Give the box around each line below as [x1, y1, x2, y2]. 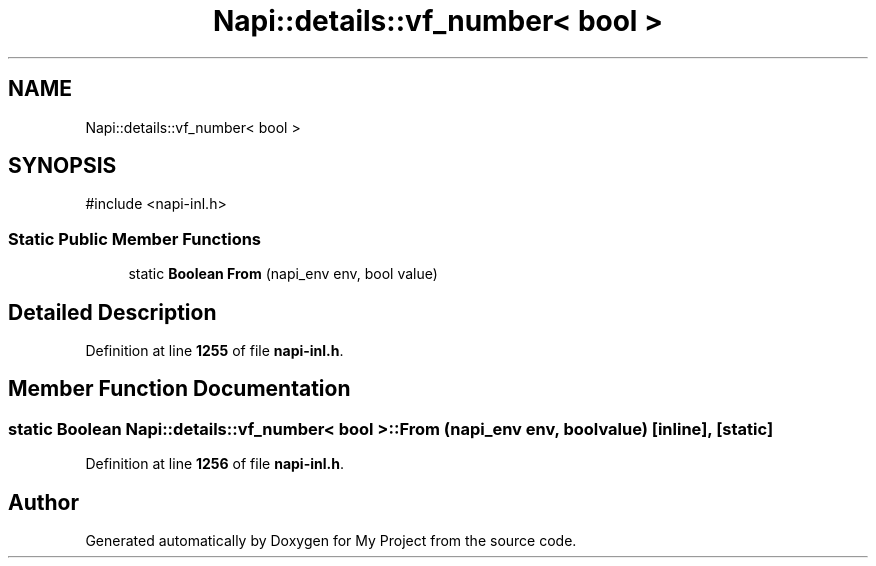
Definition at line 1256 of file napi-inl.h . [85, 455, 344, 473]
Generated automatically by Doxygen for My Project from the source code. [85, 532, 577, 550]
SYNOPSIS [8, 153, 117, 179]
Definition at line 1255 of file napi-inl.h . [85, 342, 344, 360]
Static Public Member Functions [8, 228, 262, 249]
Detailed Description [8, 299, 217, 325]
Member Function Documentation [8, 376, 351, 402]
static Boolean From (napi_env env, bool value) [128, 265, 438, 283]
